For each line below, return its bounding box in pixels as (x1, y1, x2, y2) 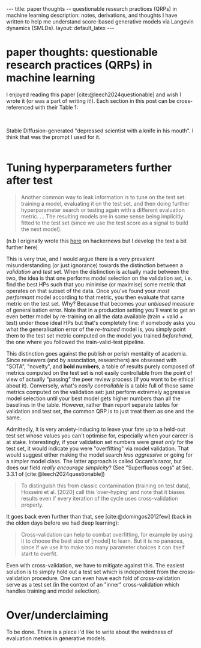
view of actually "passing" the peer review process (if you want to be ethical (6, 375, 195, 383)
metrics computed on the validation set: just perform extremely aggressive (6, 388, 191, 395)
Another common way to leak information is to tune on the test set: (20, 193, 186, 200)
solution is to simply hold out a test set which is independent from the (6, 568, 178, 575)
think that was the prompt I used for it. (6, 133, 101, 140)
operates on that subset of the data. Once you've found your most (6, 287, 170, 294)
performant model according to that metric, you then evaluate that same (6, 294, 185, 301)
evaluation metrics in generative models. (6, 634, 107, 642)
